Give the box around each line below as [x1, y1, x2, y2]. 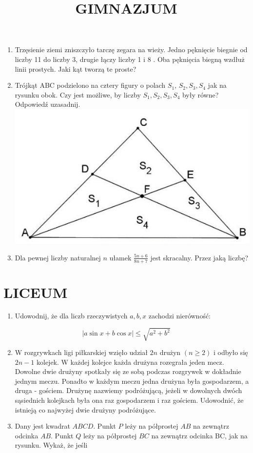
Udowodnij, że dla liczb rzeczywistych [15, 310, 128, 320]
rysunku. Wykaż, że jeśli [15, 440, 88, 450]
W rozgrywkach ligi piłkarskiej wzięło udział [15, 347, 148, 357]
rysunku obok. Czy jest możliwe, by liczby [15, 89, 141, 99]
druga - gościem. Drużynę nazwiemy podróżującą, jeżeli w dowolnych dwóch [15, 385, 242, 395]
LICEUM [3, 282, 68, 302]
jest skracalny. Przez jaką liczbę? [150, 252, 249, 262]
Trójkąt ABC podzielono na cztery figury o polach [15, 80, 166, 90]
